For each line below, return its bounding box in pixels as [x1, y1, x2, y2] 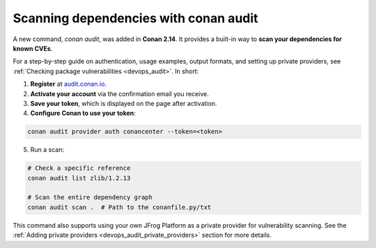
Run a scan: [30, 146, 64, 154]
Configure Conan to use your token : [30, 109, 136, 118]
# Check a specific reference [27, 164, 131, 172]
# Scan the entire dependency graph [27, 194, 153, 201]
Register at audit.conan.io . [30, 80, 107, 88]
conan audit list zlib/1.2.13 [27, 174, 131, 182]
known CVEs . [13, 44, 53, 52]
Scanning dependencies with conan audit [13, 10, 258, 26]
